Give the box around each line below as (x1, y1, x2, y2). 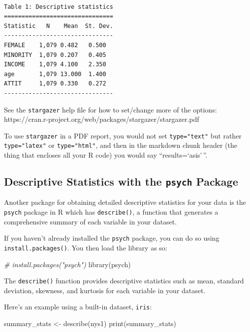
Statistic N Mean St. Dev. (4, 22, 113, 29)
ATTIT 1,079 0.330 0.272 (4, 80, 106, 87)
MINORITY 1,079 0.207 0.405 (4, 51, 106, 58)
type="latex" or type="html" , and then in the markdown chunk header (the (4, 140, 237, 150)
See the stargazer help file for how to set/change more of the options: (4, 104, 217, 114)
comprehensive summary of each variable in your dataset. (4, 216, 177, 226)
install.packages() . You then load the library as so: (4, 242, 167, 252)
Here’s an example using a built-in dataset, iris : (4, 302, 152, 312)
